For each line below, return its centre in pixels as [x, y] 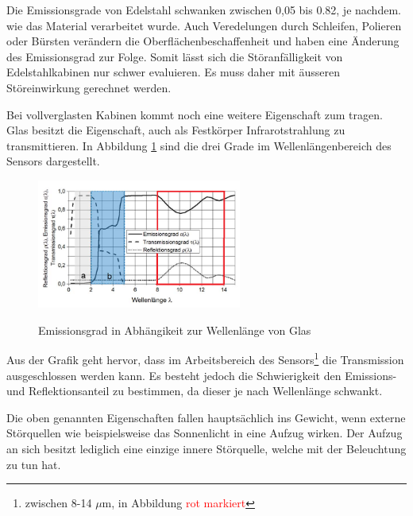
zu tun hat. [34, 464]
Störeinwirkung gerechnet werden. [89, 87]
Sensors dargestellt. [53, 161]
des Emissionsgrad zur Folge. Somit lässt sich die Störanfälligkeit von [175, 56]
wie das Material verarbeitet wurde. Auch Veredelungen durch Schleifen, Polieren [204, 25]
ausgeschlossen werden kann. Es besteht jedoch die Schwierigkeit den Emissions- [202, 375]
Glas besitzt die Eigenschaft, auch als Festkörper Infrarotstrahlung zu [176, 130]
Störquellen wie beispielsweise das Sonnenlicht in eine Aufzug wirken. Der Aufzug [205, 433]
